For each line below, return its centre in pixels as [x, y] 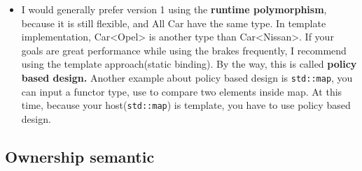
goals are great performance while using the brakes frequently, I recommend [184, 50]
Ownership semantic [80, 156]
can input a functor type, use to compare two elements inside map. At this [182, 91]
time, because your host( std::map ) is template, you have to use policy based [186, 105]
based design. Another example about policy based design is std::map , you [187, 77]
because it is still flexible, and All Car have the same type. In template [174, 23]
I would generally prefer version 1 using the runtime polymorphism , [174, 9]
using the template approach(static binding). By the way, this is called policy [189, 64]
